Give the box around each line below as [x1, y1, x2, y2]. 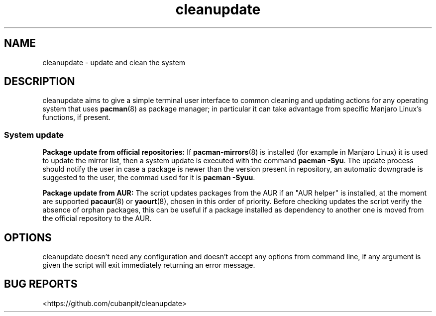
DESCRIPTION [4, 75, 75, 88]
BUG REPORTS [4, 278, 78, 291]
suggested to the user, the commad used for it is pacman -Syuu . [42, 173, 255, 182]
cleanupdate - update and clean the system [42, 58, 186, 67]
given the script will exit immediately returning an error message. [42, 261, 255, 270]
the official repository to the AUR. [42, 214, 152, 223]
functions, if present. [42, 113, 110, 122]
